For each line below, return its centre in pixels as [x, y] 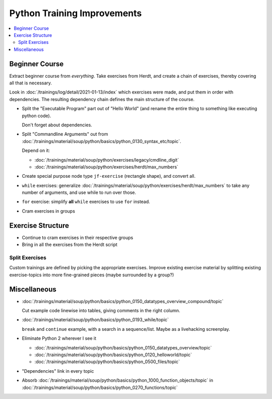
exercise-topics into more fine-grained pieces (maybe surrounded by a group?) [92, 275]
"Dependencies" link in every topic [58, 371]
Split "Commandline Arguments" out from [65, 134]
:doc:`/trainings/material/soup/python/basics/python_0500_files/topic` [107, 362]
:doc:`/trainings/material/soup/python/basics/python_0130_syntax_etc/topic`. [101, 141]
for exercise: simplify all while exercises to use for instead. [86, 202]
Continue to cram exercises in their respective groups [78, 237]
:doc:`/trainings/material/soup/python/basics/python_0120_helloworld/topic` [113, 355]
